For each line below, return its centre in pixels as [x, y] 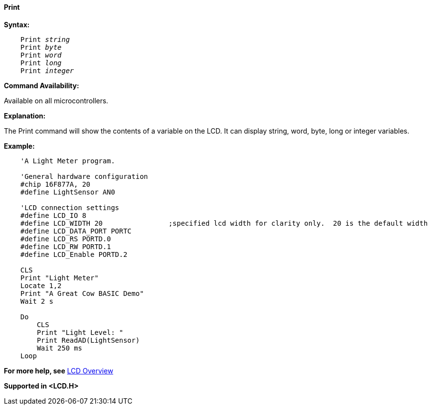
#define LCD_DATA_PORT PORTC [76, 231]
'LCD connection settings [70, 207]
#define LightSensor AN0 [68, 192]
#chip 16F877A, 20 [55, 184]
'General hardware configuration [84, 176]
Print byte [41, 47]
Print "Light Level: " [80, 332]
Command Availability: [41, 85]
